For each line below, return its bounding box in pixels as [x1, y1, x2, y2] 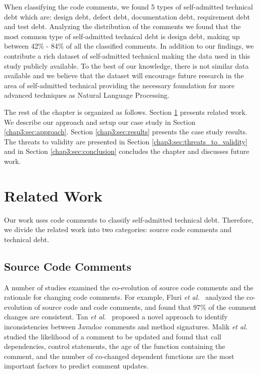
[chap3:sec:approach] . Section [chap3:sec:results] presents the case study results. [4, 126, 247, 137]
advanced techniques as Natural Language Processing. [4, 90, 170, 100]
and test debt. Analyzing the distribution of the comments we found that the [4, 21, 241, 32]
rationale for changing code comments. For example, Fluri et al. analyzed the [4, 292, 244, 302]
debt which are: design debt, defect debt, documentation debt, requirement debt [4, 11, 250, 22]
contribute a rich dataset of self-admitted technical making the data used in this [4, 50, 250, 61]
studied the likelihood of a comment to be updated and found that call [4, 331, 221, 341]
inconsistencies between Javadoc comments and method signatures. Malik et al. [4, 321, 248, 331]
